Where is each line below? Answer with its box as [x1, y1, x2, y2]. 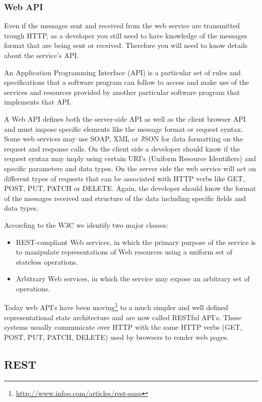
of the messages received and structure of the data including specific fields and [4, 192, 246, 203]
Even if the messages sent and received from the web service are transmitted [4, 20, 240, 31]
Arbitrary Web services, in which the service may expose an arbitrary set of [16, 273, 250, 284]
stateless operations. [16, 256, 78, 267]
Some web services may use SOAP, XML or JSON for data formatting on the [4, 133, 243, 144]
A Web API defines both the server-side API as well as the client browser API [4, 113, 246, 124]
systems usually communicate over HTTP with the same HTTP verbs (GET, [4, 322, 242, 332]
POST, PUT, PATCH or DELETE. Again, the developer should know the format [4, 183, 256, 193]
